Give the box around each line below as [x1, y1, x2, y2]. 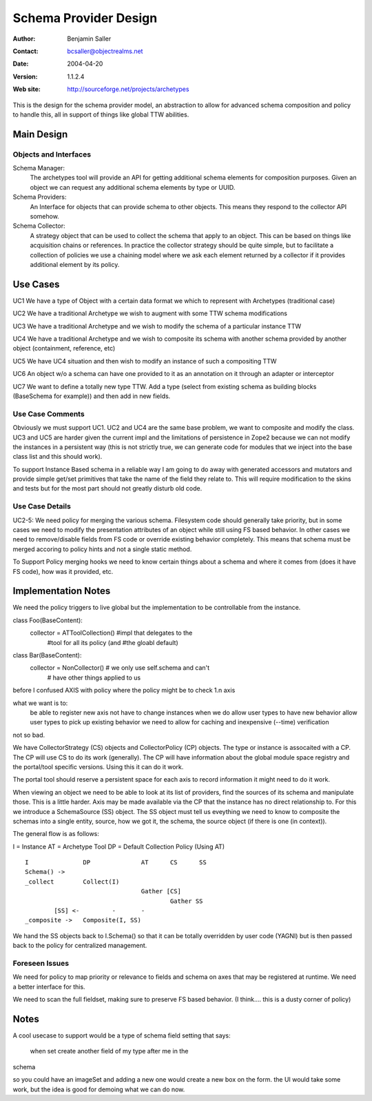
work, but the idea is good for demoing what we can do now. [12, 1085, 185, 1093]
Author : [12, 34, 36, 43]
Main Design [12, 128, 68, 140]
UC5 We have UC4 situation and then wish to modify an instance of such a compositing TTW [12, 357, 277, 365]
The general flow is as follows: [12, 830, 100, 838]
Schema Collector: [12, 221, 65, 230]
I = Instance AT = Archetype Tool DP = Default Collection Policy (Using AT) [12, 842, 225, 851]
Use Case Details [12, 502, 72, 511]
